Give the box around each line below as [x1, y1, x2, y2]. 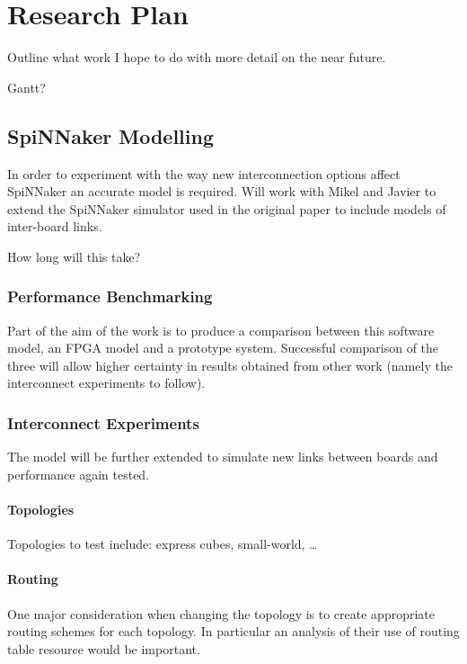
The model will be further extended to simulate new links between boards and [7, 447, 438, 466]
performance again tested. [7, 464, 150, 483]
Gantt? [7, 77, 46, 96]
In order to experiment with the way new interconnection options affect [7, 164, 401, 183]
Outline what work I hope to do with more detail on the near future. [7, 48, 386, 67]
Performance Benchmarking [7, 285, 213, 308]
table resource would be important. [7, 639, 200, 658]
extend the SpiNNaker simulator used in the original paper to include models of [7, 199, 446, 218]
